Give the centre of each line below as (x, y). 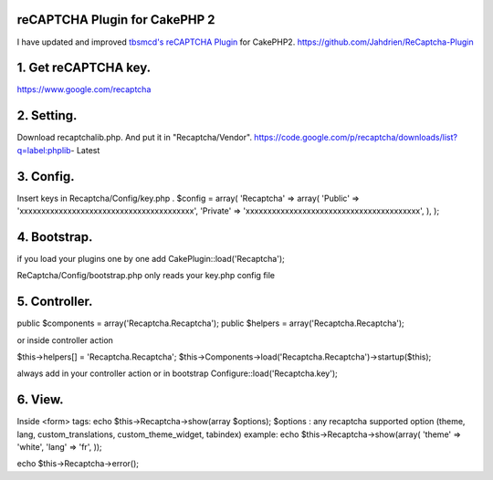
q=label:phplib (44, 150)
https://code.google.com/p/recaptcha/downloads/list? (356, 138)
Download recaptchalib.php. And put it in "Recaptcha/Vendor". (135, 138)
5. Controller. (55, 302)
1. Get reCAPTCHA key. (84, 68)
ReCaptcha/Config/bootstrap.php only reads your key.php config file (146, 276)
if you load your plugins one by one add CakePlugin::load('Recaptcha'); (151, 258)
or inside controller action (65, 340)
